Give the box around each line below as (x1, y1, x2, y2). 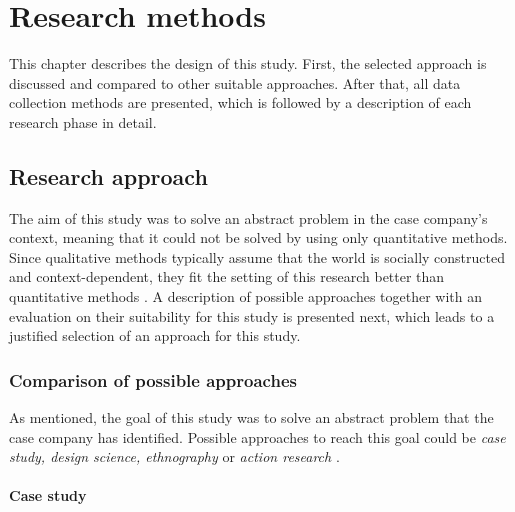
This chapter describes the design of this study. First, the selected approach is (9, 53, 487, 74)
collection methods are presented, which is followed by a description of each (9, 92, 472, 113)
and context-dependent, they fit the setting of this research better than (9, 266, 445, 287)
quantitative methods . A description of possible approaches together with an (9, 286, 483, 307)
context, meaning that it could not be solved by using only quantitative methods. (9, 227, 508, 248)
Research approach (9, 160, 208, 191)
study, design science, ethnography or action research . (9, 446, 340, 467)
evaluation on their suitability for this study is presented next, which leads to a (9, 305, 495, 326)
